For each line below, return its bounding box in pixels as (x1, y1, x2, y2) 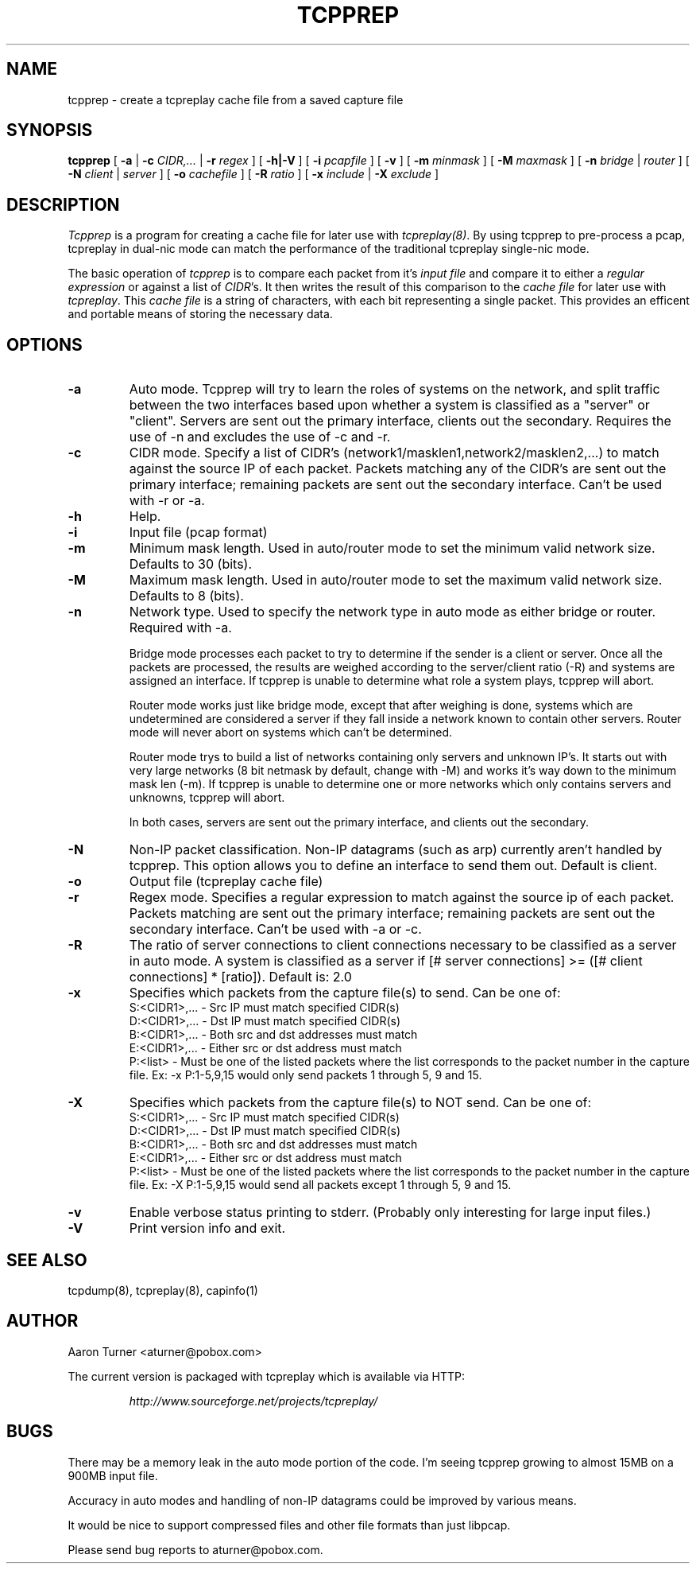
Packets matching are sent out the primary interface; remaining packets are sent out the (129, 905, 655, 922)
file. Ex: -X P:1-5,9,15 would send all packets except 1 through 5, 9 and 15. (129, 1178, 512, 1192)
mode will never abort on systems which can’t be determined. (129, 725, 452, 740)
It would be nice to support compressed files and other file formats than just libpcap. (68, 1518, 511, 1532)
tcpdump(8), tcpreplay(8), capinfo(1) (68, 1283, 258, 1297)
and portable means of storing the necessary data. (68, 307, 333, 321)
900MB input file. (68, 1468, 158, 1483)
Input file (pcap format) (129, 524, 268, 541)
